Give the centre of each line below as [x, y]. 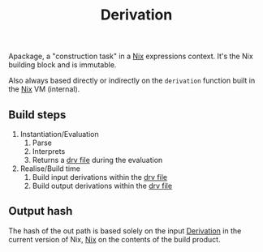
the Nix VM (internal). [44, 89]
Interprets [49, 151]
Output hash [41, 211]
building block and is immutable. [63, 65]
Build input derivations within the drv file [100, 177]
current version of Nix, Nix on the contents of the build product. [114, 239]
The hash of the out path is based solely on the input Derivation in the [125, 231]
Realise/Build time [50, 169]
